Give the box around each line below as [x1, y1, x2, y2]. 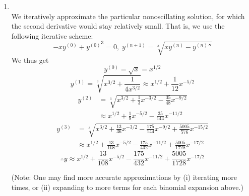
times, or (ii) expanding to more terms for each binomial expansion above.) [11, 181, 243, 192]
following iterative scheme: [11, 30, 93, 41]
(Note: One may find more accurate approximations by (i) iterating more [11, 172, 237, 182]
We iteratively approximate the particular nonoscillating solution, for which [11, 11, 245, 21]
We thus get [11, 54, 49, 65]
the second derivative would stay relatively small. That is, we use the [11, 21, 225, 31]
